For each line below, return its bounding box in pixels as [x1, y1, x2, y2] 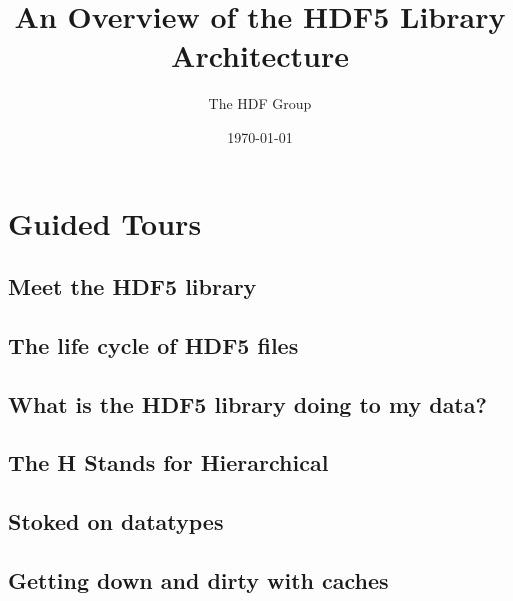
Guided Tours [8, 202, 202, 243]
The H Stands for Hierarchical [8, 447, 329, 478]
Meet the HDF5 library [8, 271, 257, 302]
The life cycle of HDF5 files [8, 329, 299, 360]
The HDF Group [208, 93, 312, 114]
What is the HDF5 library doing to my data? [8, 388, 487, 419]
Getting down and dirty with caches [8, 564, 389, 595]
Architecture [171, 35, 349, 76]
